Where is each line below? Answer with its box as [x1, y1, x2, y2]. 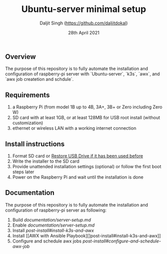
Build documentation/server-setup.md [12, 217, 91, 223]
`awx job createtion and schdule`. [5, 76, 74, 82]
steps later [12, 169, 34, 175]
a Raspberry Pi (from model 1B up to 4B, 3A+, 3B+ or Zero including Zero [12, 104, 163, 110]
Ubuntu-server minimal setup [21, 3, 146, 15]
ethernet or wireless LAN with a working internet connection [12, 125, 137, 131]
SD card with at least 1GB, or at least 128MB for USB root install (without [12, 115, 161, 121]
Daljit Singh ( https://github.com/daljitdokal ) [39, 20, 128, 26]
